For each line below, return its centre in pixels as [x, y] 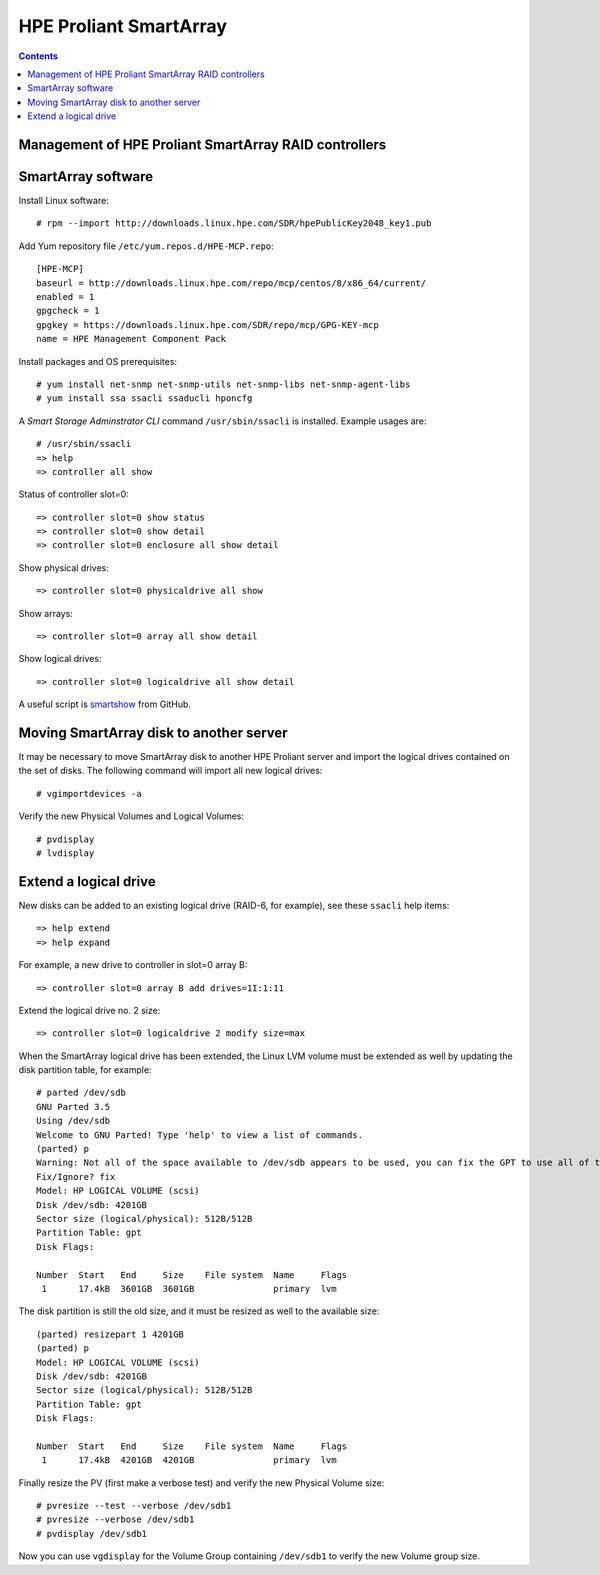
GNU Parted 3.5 [73, 1106]
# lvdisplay [65, 853]
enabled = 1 [65, 296]
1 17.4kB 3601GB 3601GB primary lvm [189, 1288]
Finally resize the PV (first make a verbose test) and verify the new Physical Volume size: [201, 1482]
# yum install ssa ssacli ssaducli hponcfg [144, 398]
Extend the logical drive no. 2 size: [89, 1010]
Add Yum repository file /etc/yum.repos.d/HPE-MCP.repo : [146, 246]
